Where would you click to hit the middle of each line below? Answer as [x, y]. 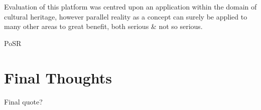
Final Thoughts [58, 77]
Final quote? [23, 101]
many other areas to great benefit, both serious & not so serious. [103, 26]
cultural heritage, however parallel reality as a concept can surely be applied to [126, 16]
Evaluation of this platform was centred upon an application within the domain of [130, 6]
